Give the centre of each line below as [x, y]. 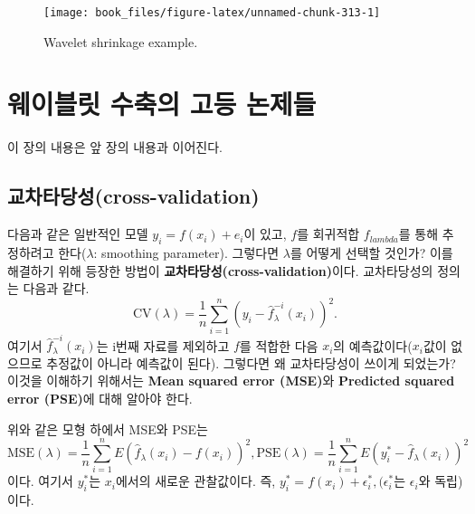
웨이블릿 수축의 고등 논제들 [162, 104]
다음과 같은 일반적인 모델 [78, 234]
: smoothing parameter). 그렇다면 [186, 252]
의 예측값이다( [373, 345]
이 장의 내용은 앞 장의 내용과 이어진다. [115, 147]
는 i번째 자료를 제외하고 [163, 345]
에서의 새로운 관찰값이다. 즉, [195, 481]
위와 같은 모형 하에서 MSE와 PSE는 [108, 428]
